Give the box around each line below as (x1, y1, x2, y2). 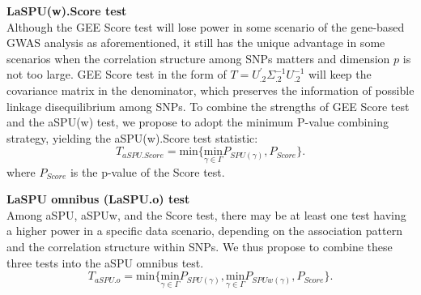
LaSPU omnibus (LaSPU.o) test (6, 190, 190, 207)
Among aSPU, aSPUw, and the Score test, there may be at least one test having (6, 206, 406, 223)
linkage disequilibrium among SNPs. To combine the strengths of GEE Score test (6, 97, 410, 114)
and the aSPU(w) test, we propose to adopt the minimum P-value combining (6, 113, 389, 130)
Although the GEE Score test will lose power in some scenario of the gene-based (6, 18, 405, 35)
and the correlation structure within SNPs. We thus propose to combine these (6, 237, 393, 254)
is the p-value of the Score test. (70, 163, 225, 180)
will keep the (308, 66, 372, 83)
